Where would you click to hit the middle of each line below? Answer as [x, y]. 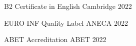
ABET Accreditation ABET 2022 [55, 39]
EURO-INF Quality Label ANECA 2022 [66, 23]
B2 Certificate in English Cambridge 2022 [68, 6]
